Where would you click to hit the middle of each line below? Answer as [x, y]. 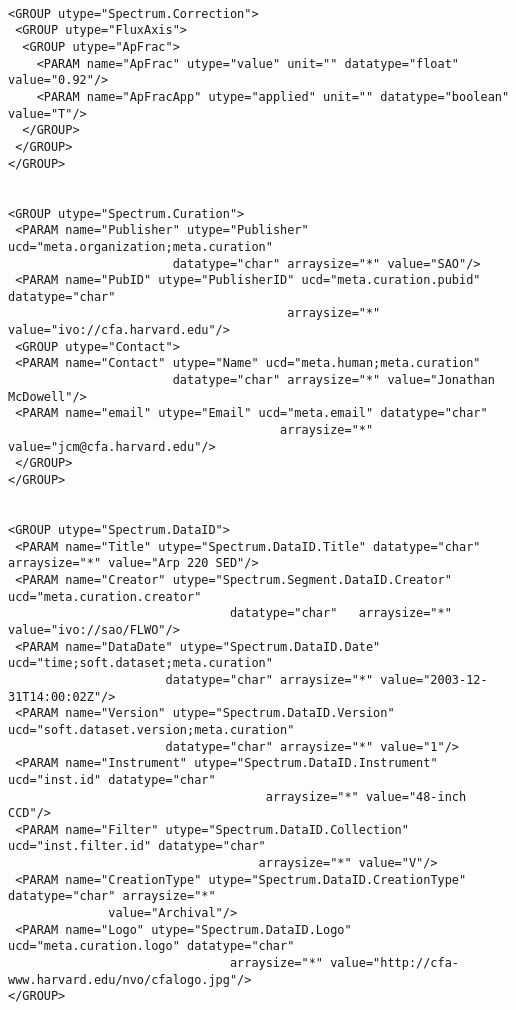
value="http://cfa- [395, 963]
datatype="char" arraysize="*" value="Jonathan [333, 380]
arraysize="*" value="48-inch [366, 796]
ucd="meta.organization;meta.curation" [140, 246]
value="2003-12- [434, 679]
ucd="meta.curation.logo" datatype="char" [151, 946]
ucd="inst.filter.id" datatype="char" [137, 846]
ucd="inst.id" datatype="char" [112, 779]
